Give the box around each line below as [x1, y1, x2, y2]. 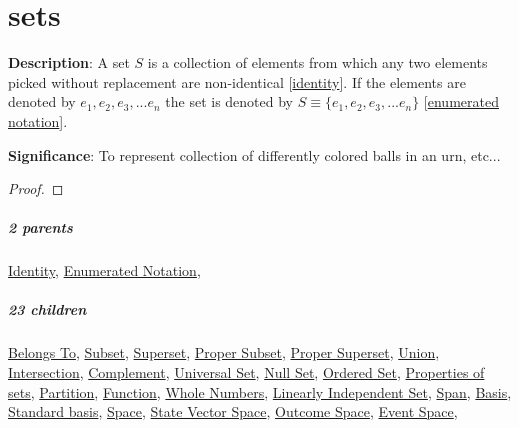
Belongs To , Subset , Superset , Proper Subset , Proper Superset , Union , [8, 342, 440, 363]
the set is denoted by [165, 91, 293, 112]
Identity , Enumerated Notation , [8, 260, 201, 281]
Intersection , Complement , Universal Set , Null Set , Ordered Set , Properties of [8, 362, 485, 382]
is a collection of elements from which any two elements [147, 52, 488, 73]
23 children [8, 299, 87, 320]
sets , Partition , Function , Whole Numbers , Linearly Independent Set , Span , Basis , [8, 381, 512, 402]
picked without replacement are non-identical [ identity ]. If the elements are [8, 71, 466, 92]
